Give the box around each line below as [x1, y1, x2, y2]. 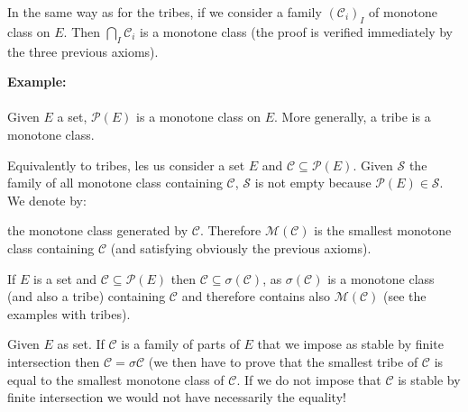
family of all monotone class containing [7, 173, 223, 192]
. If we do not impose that [236, 370, 381, 389]
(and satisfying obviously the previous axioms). [110, 238, 372, 257]
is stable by [398, 370, 461, 389]
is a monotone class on [136, 107, 261, 126]
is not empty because [254, 173, 372, 192]
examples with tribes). [7, 304, 131, 323]
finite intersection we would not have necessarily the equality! [7, 388, 346, 407]
